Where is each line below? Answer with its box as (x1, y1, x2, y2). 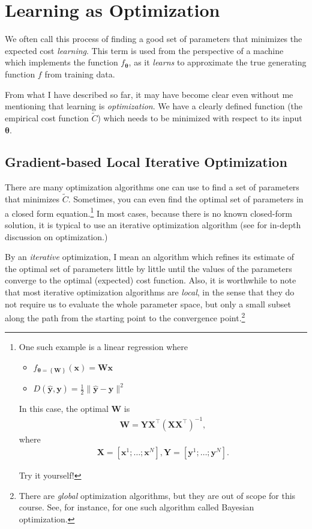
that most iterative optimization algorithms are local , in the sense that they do (5, 285, 295, 298)
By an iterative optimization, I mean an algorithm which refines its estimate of (5, 250, 295, 263)
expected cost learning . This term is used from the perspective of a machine (5, 44, 284, 56)
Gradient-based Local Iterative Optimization (5, 153, 287, 171)
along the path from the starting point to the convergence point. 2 (5, 310, 245, 324)
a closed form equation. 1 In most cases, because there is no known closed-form (5, 205, 292, 219)
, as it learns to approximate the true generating (128, 56, 307, 68)
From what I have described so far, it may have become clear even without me (5, 88, 293, 100)
